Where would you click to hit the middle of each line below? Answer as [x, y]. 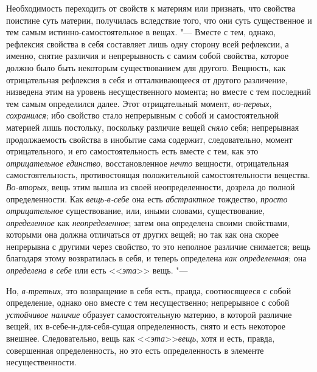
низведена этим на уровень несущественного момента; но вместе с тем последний [158, 91]
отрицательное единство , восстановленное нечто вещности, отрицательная [148, 163]
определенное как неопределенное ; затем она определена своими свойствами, [148, 222]
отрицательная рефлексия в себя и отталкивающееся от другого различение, [147, 79]
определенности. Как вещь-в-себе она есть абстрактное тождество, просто [147, 198]
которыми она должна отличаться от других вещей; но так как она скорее [143, 234]
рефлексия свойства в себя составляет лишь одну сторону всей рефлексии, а [148, 43]
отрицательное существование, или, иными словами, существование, [135, 211]
